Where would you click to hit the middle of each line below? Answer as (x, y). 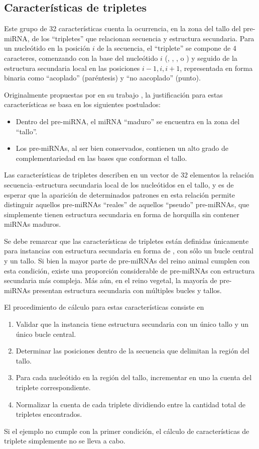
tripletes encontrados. (49, 414)
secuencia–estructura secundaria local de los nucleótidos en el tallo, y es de (119, 184)
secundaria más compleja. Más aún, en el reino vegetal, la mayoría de (111, 280)
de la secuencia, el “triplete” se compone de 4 (167, 48)
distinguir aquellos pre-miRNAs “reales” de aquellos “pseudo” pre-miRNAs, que (127, 204)
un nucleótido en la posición (47, 48)
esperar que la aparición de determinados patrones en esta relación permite (119, 194)
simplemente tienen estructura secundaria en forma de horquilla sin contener (122, 214)
